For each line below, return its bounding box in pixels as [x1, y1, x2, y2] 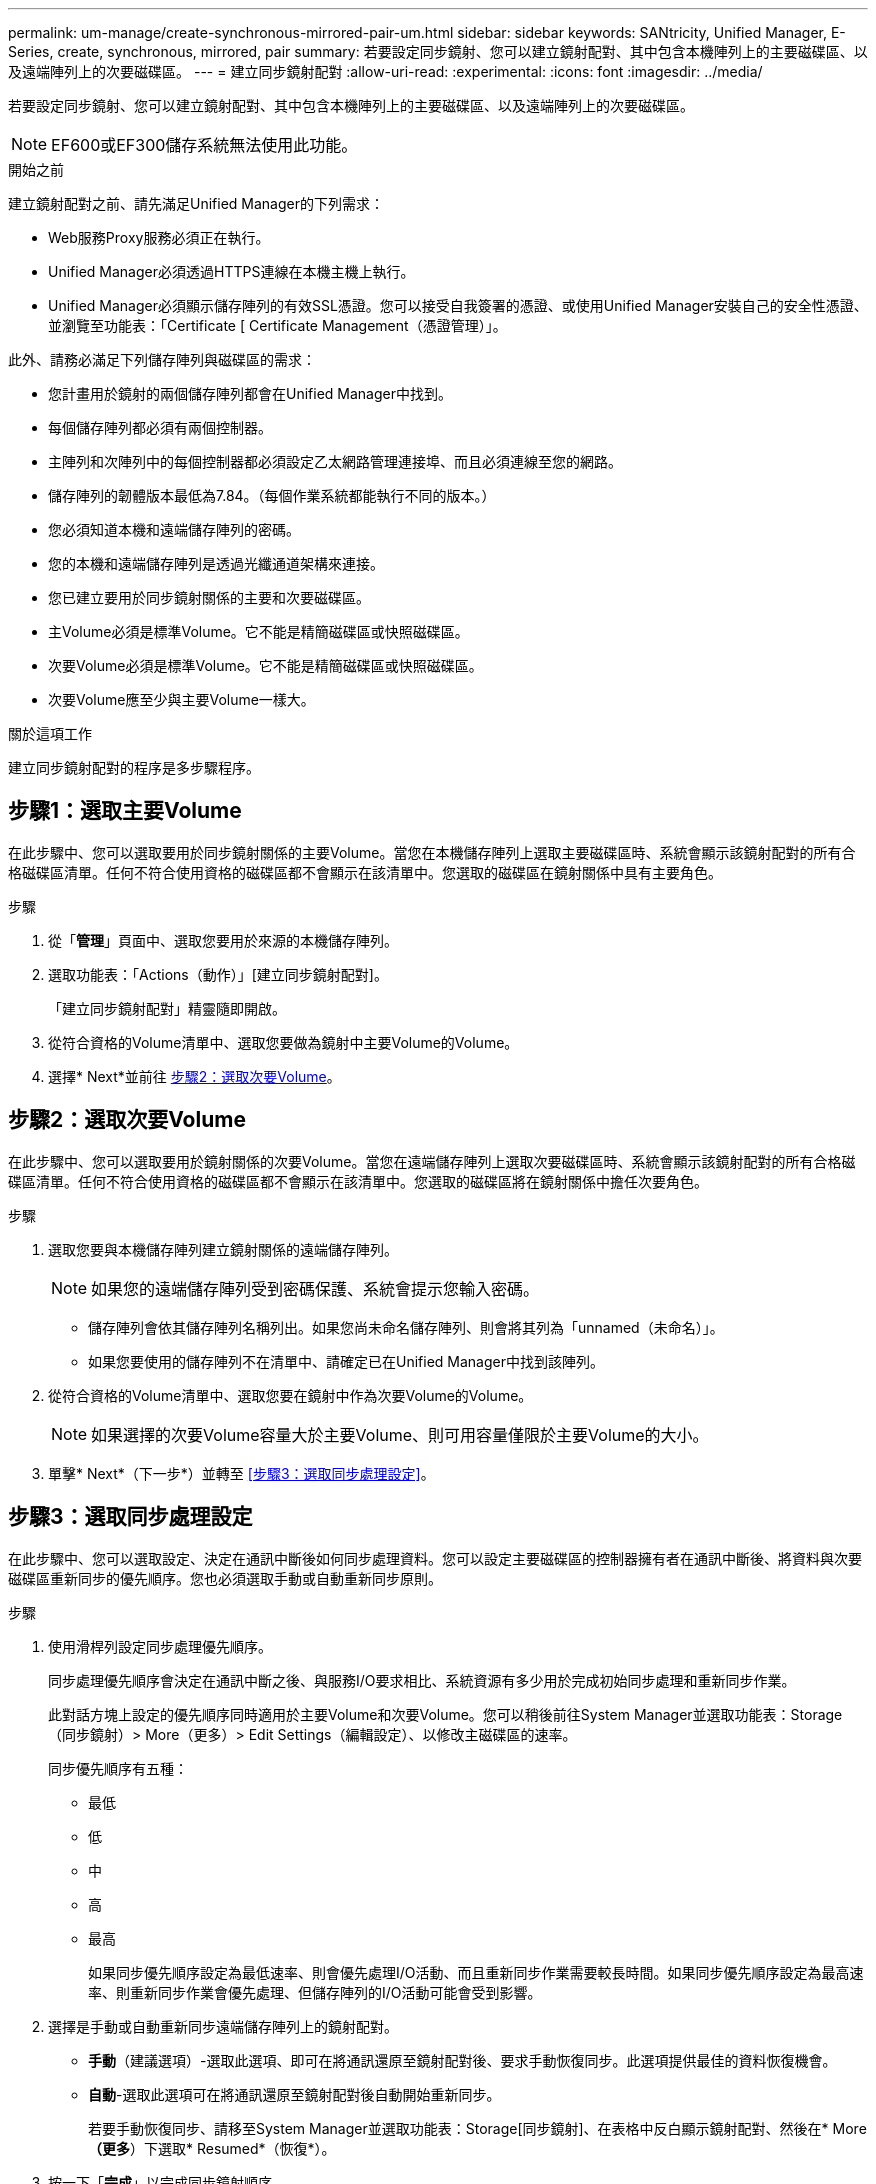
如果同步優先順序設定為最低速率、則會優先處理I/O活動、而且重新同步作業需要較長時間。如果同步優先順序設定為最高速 [88, 1963, 864, 1981]
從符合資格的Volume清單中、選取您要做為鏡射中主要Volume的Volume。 [48, 1033, 519, 1051]
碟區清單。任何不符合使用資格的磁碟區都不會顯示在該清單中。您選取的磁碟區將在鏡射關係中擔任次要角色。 [8, 1172, 708, 1190]
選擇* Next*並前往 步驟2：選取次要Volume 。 [48, 1067, 341, 1085]
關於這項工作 [8, 725, 92, 742]
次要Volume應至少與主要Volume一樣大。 [48, 691, 315, 708]
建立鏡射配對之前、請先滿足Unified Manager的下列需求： [8, 195, 384, 212]
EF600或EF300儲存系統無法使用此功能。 [51, 135, 358, 155]
